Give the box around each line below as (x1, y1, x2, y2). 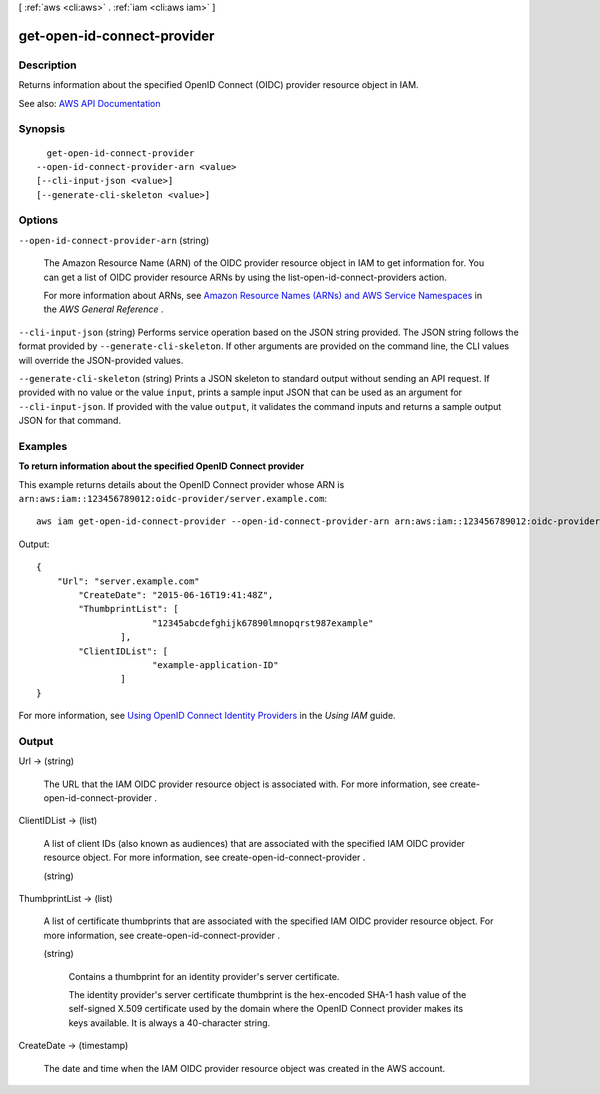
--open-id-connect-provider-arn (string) (18, 234, 210, 246)
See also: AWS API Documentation (18, 97, 161, 109)
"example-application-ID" (151, 659, 279, 670)
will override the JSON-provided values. (18, 354, 184, 366)
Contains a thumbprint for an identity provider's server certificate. (68, 970, 340, 982)
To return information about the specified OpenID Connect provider (18, 460, 305, 472)
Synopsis (18, 122, 65, 136)
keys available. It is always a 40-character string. (68, 1016, 271, 1029)
